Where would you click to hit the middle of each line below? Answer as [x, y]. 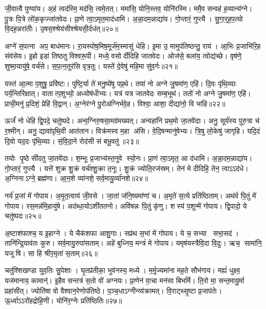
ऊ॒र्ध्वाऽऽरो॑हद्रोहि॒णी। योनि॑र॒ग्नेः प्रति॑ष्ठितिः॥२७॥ [63, 301]
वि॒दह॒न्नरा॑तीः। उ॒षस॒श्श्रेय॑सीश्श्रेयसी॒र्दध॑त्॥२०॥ [62, 29]
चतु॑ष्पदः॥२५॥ [23, 216]
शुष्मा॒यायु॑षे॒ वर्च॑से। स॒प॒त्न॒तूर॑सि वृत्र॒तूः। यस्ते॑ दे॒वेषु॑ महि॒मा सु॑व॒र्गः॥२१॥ [91, 66]
